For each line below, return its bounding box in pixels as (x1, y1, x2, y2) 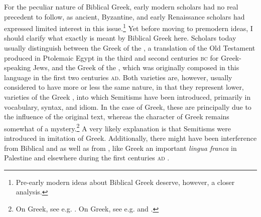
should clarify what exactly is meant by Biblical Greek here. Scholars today (4, 33, 236, 43)
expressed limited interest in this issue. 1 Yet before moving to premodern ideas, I (4, 22, 253, 33)
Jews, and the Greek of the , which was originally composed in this (33, 62, 239, 73)
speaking (4, 62, 31, 73)
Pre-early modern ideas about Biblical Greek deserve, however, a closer (16, 176, 235, 187)
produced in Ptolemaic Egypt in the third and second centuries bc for (4, 52, 219, 63)
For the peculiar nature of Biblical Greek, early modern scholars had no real (4, 2, 238, 12)
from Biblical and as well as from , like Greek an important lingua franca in (4, 142, 237, 153)
